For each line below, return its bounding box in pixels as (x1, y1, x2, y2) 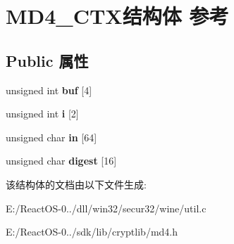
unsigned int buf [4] (6, 82, 92, 97)
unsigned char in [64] (6, 129, 97, 144)
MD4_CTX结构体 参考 (6, 1, 229, 30)
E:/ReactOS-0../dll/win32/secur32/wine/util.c (6, 200, 207, 215)
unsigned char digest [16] (6, 153, 117, 168)
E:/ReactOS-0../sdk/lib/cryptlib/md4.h (6, 224, 178, 239)
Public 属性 (6, 49, 89, 71)
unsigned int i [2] (6, 106, 79, 121)
